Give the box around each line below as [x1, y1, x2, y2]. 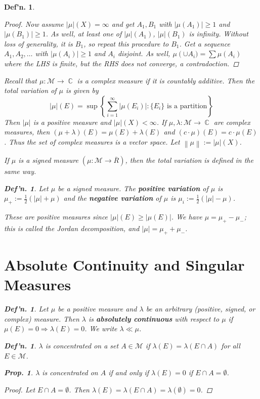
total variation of [4, 85, 57, 96]
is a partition [166, 102, 207, 110]
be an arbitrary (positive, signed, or [146, 303, 255, 314]
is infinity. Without [189, 28, 248, 39]
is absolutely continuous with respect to [88, 313, 220, 324]
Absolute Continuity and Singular [4, 254, 245, 275]
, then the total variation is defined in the [125, 155, 253, 165]
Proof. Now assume [4, 18, 64, 29]
